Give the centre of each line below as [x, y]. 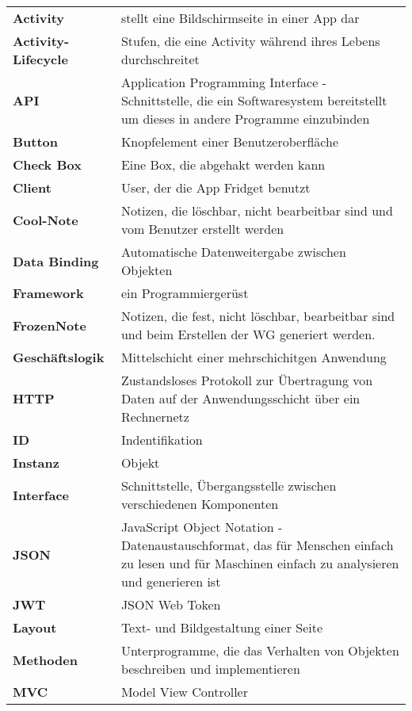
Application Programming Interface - [223, 82]
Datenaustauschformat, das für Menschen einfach [257, 545]
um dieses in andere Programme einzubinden [245, 118]
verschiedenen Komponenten [200, 504]
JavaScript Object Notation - [202, 527]
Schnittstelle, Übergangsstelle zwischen [229, 485]
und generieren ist [171, 581]
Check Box [47, 164]
